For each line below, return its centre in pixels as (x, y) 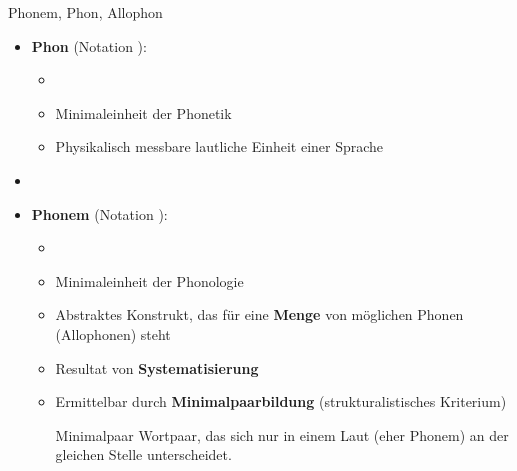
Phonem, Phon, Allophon (85, 12)
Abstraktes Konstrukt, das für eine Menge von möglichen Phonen (259, 314)
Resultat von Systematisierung (157, 367)
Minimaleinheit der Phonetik (143, 112)
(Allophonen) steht (113, 333)
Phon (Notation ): (89, 45)
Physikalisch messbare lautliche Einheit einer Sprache (219, 146)
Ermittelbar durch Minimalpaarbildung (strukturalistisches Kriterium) (281, 401)
